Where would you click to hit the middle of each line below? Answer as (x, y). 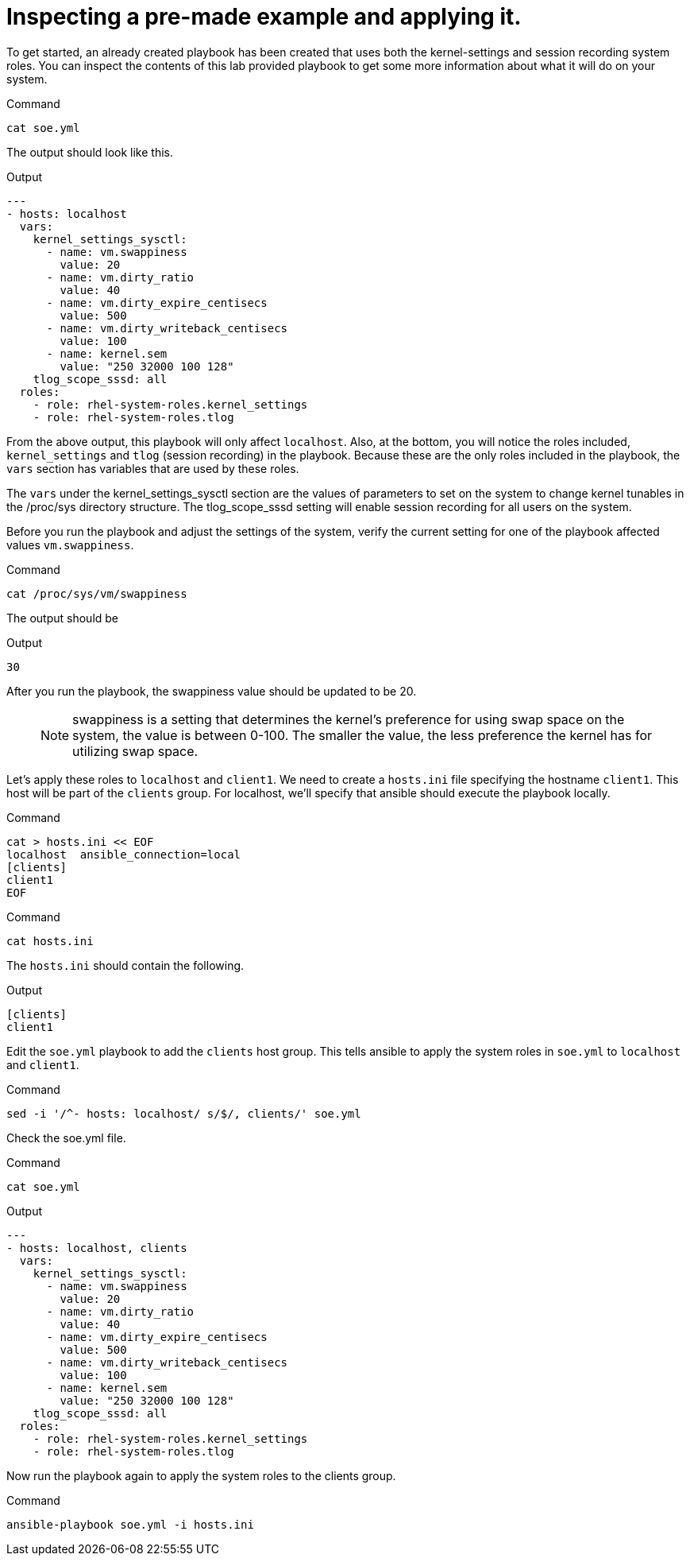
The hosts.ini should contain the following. (125, 965)
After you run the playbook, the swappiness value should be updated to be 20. (212, 691)
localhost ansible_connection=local (124, 854)
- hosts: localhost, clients (97, 1248)
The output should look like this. (90, 152)
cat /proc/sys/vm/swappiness (97, 593)
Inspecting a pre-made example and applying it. (264, 17)
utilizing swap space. (135, 751)
